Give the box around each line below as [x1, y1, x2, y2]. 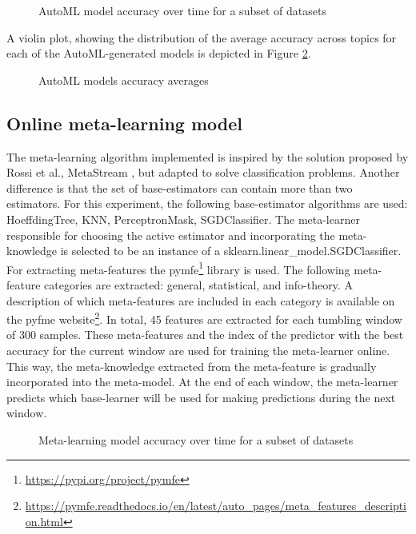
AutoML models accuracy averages [38, 71, 209, 88]
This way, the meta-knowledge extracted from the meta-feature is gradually [6, 357, 377, 374]
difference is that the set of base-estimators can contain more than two [6, 179, 353, 196]
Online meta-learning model [6, 110, 243, 135]
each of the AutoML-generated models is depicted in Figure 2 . [6, 45, 311, 62]
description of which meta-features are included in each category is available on [6, 292, 395, 309]
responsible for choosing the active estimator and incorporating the [6, 226, 335, 243]
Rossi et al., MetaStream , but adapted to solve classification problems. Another [6, 164, 400, 181]
